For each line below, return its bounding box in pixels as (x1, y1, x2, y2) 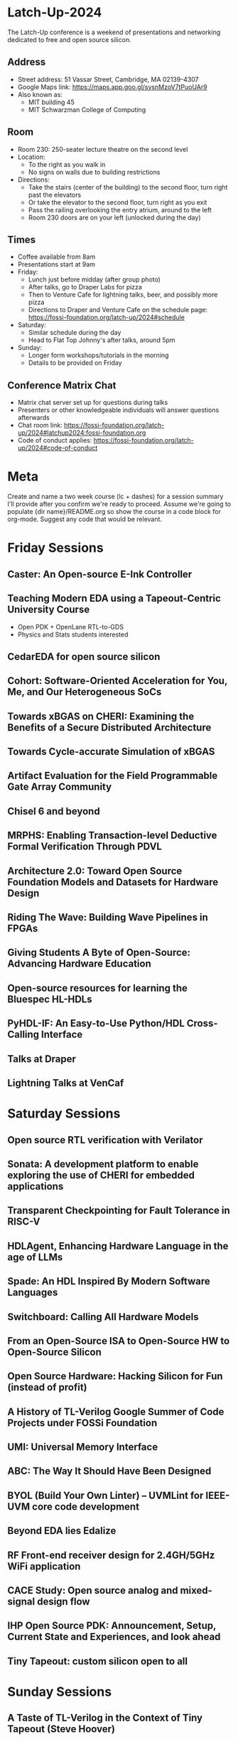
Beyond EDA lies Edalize (7, 1525, 117, 1537)
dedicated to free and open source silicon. (7, 35, 131, 43)
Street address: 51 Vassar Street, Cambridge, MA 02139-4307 (17, 75, 199, 83)
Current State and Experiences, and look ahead (7, 1631, 221, 1643)
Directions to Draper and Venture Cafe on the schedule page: (28, 306, 208, 314)
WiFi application (7, 1560, 81, 1572)
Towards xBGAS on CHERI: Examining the (7, 710, 195, 722)
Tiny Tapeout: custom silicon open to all (7, 1655, 188, 1667)
